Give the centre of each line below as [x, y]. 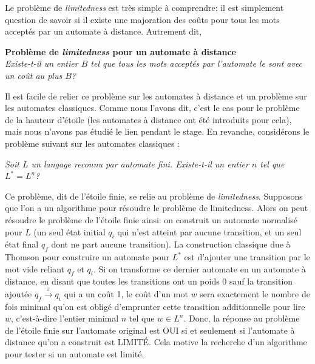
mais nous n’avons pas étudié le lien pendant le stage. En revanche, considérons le [157, 131]
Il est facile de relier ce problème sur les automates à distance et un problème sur [156, 96]
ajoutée [19, 293]
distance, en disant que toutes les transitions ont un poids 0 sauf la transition [149, 281]
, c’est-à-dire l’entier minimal [65, 318]
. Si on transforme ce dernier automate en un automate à [199, 268]
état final [22, 244]
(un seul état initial [69, 231]
